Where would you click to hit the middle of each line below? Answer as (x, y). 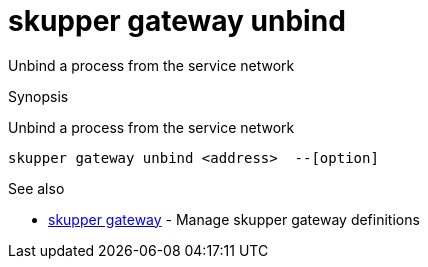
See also (36, 188)
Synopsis (38, 96)
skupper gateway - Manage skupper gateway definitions (234, 219)
